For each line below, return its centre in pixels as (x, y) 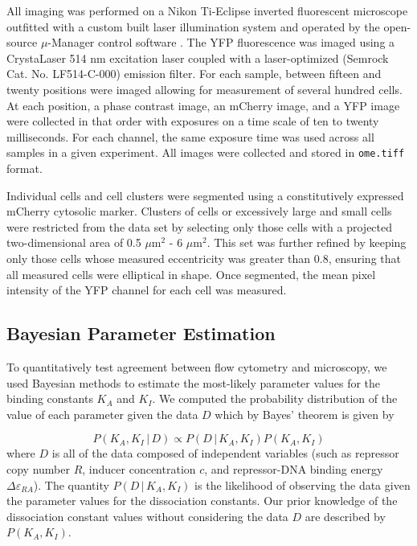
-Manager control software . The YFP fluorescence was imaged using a (221, 42)
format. (25, 168)
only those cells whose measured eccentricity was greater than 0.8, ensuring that (204, 258)
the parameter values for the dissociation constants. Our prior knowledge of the (202, 501)
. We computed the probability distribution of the (275, 398)
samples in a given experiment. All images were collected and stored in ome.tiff (206, 152)
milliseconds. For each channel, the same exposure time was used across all (190, 136)
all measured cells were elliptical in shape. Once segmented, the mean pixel (191, 274)
